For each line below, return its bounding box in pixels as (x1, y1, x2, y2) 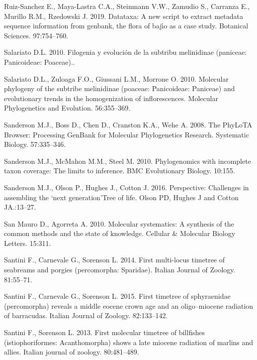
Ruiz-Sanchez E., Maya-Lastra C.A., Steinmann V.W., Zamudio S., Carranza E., (4, 1, 250, 11)
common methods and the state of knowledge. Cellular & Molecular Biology (4, 228, 236, 239)
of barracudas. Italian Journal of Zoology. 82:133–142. (4, 310, 168, 321)
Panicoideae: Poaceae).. (4, 56, 75, 67)
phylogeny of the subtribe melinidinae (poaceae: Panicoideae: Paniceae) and (4, 83, 235, 94)
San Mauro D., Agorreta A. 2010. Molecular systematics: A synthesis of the (4, 218, 234, 229)
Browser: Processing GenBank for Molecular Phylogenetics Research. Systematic (4, 129, 249, 139)
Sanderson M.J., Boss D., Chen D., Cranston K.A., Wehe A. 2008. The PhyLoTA (4, 119, 253, 129)
